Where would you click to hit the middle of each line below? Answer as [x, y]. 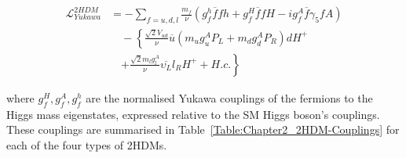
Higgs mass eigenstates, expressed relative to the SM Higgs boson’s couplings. [193, 114]
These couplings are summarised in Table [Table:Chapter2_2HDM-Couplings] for [203, 129]
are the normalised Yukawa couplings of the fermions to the [229, 97]
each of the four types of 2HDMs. [87, 144]
